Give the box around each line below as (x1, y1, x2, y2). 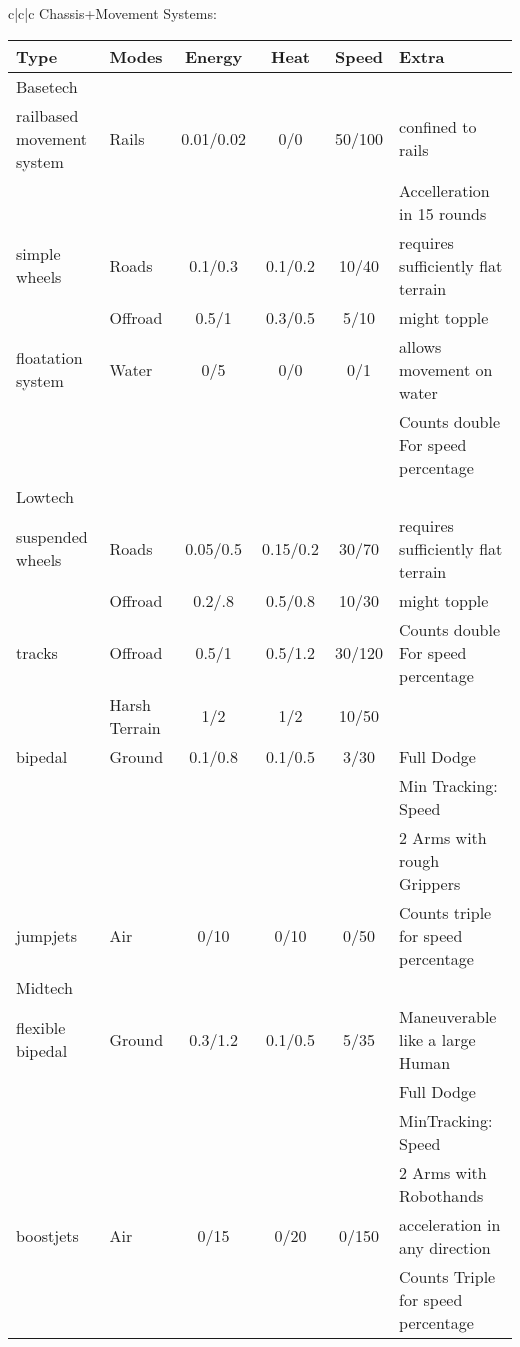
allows (399, 334, 442, 358)
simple (16, 242, 61, 266)
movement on (399, 357, 493, 381)
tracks (16, 640, 58, 664)
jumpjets (16, 923, 77, 947)
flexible (16, 1016, 66, 1040)
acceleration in (399, 1212, 501, 1236)
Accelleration (399, 178, 490, 202)
